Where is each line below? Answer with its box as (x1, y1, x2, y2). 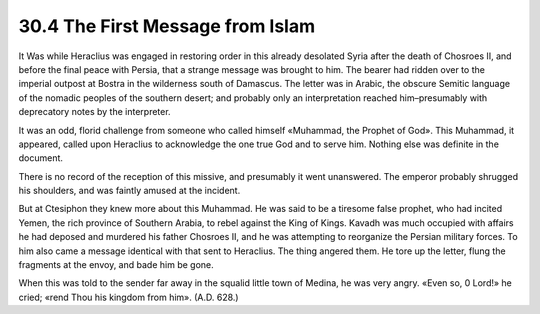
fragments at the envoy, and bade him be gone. (18, 259, 214, 271)
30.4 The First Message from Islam (18, 15, 316, 37)
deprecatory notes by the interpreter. (18, 106, 171, 118)
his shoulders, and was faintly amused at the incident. (18, 185, 241, 197)
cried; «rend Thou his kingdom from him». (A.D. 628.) (18, 291, 239, 303)
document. (18, 152, 64, 164)
